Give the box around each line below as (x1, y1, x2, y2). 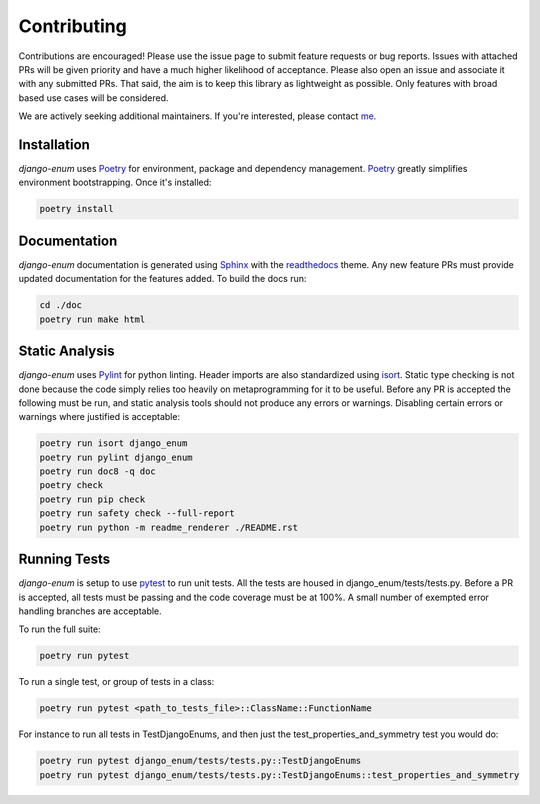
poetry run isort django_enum (39, 438, 188, 449)
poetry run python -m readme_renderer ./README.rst (39, 521, 299, 533)
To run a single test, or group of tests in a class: (18, 676, 215, 688)
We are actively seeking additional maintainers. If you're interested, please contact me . (18, 110, 377, 122)
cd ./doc (39, 300, 83, 311)
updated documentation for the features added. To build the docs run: (18, 273, 307, 285)
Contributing (18, 15, 127, 37)
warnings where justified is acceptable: (18, 411, 180, 423)
